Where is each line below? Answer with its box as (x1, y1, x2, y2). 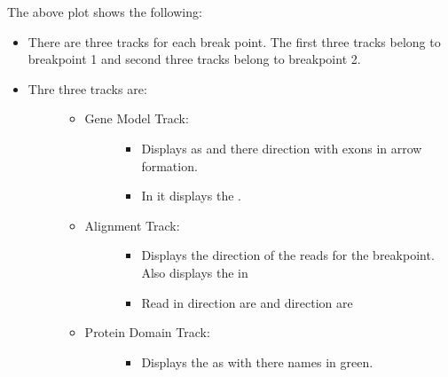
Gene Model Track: (84, 109, 189, 128)
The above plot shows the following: (7, 3, 202, 20)
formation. (141, 156, 198, 175)
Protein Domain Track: (84, 323, 210, 342)
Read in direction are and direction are (141, 293, 353, 311)
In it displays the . (141, 186, 241, 205)
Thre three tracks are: (28, 79, 147, 98)
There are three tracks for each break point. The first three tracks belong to (28, 32, 441, 51)
